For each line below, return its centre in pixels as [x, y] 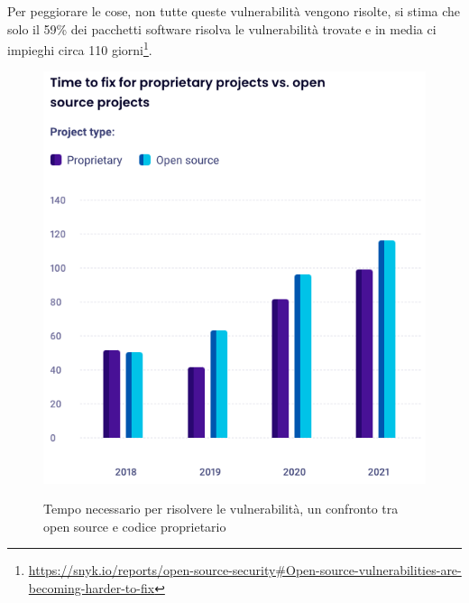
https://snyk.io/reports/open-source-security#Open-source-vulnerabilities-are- [245, 570]
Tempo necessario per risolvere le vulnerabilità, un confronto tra [221, 509]
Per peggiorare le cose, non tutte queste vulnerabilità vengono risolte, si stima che [234, 11]
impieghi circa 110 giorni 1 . [80, 48]
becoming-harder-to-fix [92, 587]
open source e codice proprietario [135, 526]
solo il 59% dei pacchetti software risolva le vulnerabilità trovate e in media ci [222, 28]
